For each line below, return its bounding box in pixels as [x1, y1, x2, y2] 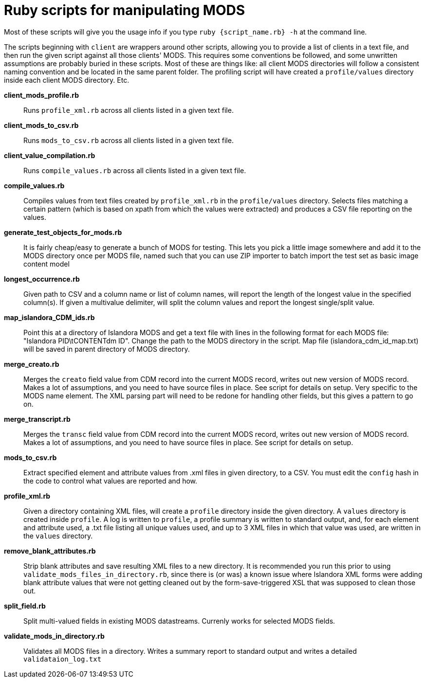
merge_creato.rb [4, 359, 59, 368]
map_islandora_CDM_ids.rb [4, 313, 95, 322]
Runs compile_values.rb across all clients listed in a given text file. [23, 166, 246, 175]
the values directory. [23, 531, 93, 540]
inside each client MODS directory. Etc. [4, 75, 130, 84]
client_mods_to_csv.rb [4, 121, 79, 129]
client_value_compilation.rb [4, 151, 95, 160]
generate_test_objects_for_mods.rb [4, 228, 122, 236]
